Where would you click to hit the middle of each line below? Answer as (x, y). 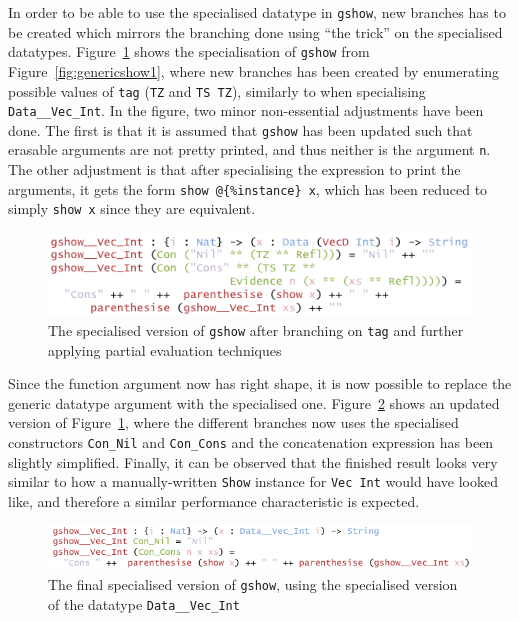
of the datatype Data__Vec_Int (144, 603)
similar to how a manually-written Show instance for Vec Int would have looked (253, 481)
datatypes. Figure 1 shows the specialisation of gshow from (189, 51)
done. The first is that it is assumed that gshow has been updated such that (240, 129)
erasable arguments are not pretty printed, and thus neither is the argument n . (249, 149)
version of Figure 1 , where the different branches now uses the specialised (233, 422)
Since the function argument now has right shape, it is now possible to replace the (260, 383)
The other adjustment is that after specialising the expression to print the (234, 169)
